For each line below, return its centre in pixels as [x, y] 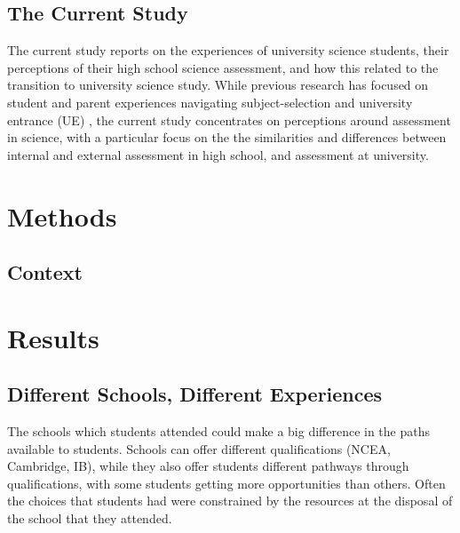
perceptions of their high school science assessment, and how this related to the [223, 67]
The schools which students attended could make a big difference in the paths [218, 431]
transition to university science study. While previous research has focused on [218, 85]
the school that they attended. [90, 518]
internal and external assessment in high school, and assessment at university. [218, 154]
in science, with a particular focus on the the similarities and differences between [227, 137]
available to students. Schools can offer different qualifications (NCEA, [199, 448]
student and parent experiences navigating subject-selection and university [210, 102]
